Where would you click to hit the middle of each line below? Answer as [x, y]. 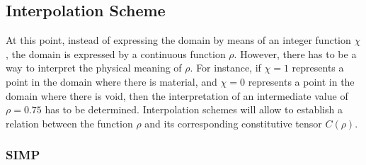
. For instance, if [225, 68]
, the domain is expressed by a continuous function [116, 53]
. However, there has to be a [295, 53]
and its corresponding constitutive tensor [233, 123]
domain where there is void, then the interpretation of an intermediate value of [177, 95]
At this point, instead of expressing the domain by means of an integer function [178, 40]
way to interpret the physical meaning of [94, 68]
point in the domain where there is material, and [111, 81]
